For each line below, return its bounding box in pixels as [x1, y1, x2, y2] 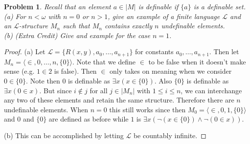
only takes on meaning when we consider [110, 66, 232, 76]
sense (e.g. [4, 66, 35, 76]
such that [63, 21, 90, 31]
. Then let [209, 46, 239, 57]
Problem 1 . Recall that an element [4, 1, 111, 11]
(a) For [4, 11, 26, 21]
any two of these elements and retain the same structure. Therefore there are [4, 95, 234, 105]
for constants [135, 46, 174, 57]
